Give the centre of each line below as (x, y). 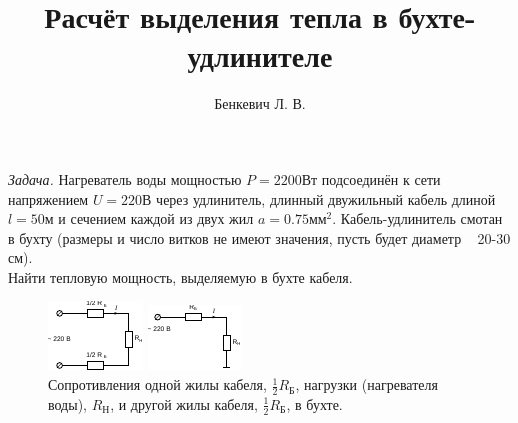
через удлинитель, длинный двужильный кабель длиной (326, 198)
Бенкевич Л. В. (260, 103)
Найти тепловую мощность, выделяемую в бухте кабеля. (180, 276)
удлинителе (260, 55)
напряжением (48, 198)
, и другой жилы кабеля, (184, 403)
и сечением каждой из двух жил (156, 218)
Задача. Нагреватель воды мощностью (125, 178)
